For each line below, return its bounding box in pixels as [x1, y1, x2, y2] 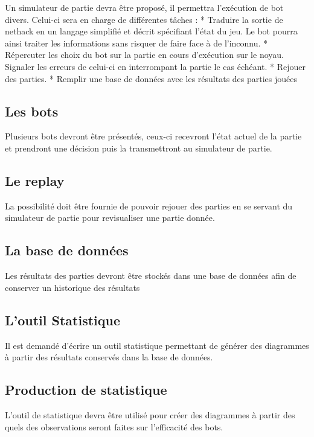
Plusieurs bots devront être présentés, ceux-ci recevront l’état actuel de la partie [5, 130, 302, 142]
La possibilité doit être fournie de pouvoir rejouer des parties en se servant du [5, 199, 293, 212]
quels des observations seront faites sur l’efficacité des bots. [5, 420, 223, 433]
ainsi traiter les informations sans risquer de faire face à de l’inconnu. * [5, 36, 268, 49]
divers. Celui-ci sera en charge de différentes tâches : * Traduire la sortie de [5, 13, 283, 25]
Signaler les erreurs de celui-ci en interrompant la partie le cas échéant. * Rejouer [5, 60, 306, 72]
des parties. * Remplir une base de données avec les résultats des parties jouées [5, 72, 298, 85]
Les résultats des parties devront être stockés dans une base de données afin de [5, 269, 296, 282]
